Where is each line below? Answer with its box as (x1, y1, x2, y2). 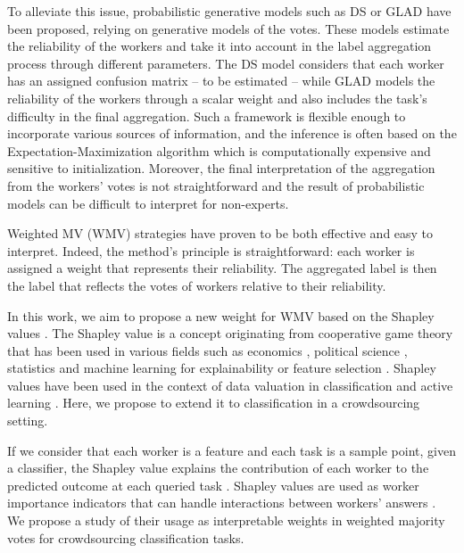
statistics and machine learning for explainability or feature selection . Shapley (7, 359, 436, 377)
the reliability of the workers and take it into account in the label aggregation (7, 37, 432, 55)
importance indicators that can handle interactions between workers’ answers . (7, 493, 436, 512)
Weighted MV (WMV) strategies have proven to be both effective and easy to (7, 224, 434, 243)
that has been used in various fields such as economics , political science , (7, 341, 408, 359)
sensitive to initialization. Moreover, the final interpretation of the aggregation (7, 159, 435, 177)
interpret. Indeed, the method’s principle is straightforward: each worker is (7, 241, 415, 260)
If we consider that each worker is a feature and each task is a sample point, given (7, 441, 456, 459)
